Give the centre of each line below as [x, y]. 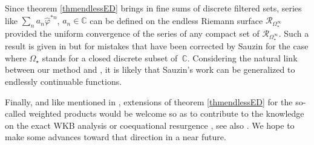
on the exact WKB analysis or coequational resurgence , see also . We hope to [150, 125]
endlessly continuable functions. [64, 82]
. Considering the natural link [242, 57]
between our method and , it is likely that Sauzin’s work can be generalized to [150, 69]
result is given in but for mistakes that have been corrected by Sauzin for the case [157, 46]
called [15, 113]
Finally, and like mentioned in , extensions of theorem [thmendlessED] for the [149, 101]
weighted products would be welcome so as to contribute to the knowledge [166, 113]
